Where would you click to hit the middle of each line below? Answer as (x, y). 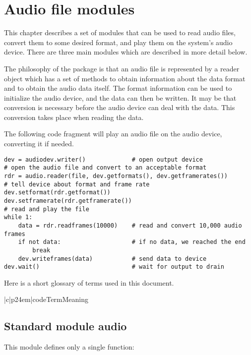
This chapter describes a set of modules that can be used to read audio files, (120, 32)
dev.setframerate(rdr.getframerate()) (68, 201)
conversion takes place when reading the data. (74, 117)
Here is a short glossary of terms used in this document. (89, 282)
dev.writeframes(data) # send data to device (112, 259)
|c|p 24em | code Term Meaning (46, 299)
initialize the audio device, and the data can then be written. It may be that (120, 97)
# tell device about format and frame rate (77, 184)
